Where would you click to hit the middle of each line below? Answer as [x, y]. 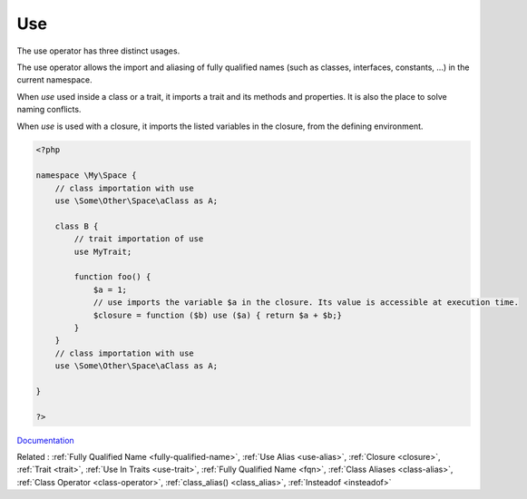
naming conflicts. [49, 110]
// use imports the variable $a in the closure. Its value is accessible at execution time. [306, 303]
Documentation [45, 440]
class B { [77, 226]
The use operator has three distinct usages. [98, 51]
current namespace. [54, 80]
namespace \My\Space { [86, 176]
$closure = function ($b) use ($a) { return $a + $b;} [218, 315]
